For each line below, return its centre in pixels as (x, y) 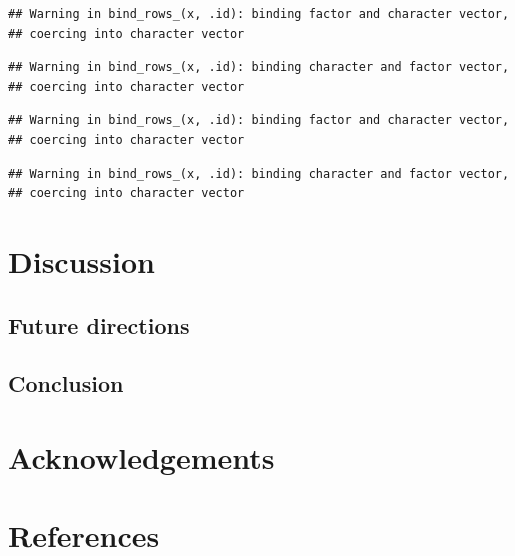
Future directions (99, 324)
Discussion (81, 260)
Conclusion (66, 383)
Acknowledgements (141, 456)
